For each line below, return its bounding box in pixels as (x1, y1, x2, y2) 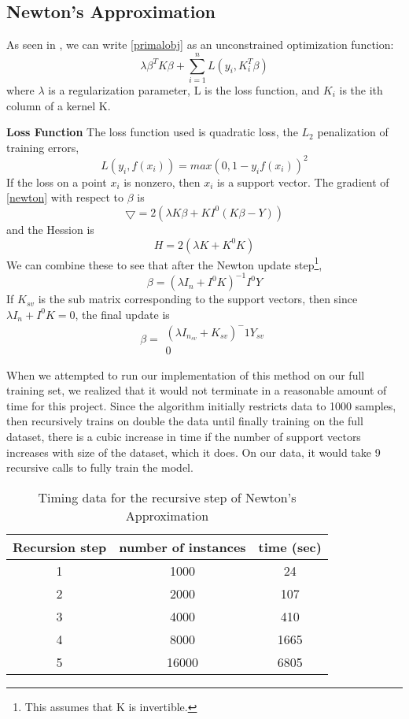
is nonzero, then (123, 173, 201, 190)
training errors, (6, 139, 79, 155)
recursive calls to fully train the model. (6, 459, 193, 476)
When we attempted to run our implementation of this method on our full (6, 366, 365, 383)
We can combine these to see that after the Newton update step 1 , (6, 254, 322, 272)
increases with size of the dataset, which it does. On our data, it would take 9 (6, 443, 381, 460)
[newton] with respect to (6, 189, 124, 206)
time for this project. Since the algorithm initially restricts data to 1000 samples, (6, 397, 396, 413)
